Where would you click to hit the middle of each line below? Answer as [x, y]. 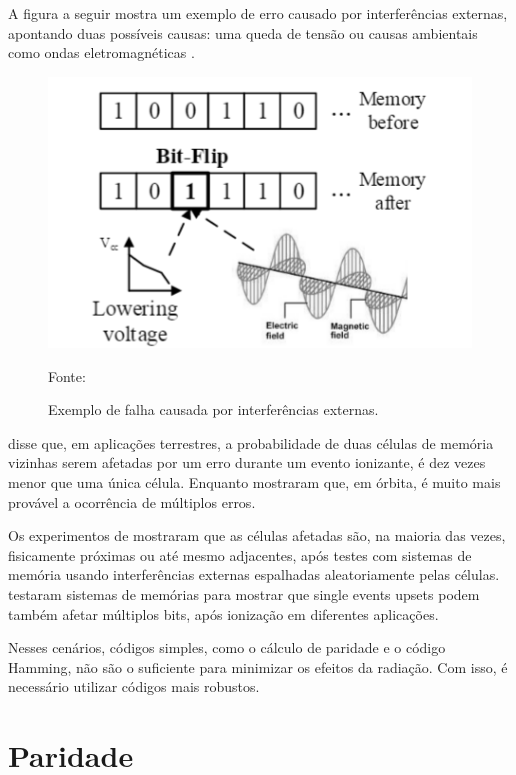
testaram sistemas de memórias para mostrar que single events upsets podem [244, 594]
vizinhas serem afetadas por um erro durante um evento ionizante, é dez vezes [247, 462]
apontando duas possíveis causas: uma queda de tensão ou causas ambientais [243, 32]
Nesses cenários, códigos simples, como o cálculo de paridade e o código [227, 647]
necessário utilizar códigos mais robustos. [134, 686]
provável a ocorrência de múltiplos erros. [132, 501]
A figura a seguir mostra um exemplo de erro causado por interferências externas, [258, 13]
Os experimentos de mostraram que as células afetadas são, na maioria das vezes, [257, 535]
